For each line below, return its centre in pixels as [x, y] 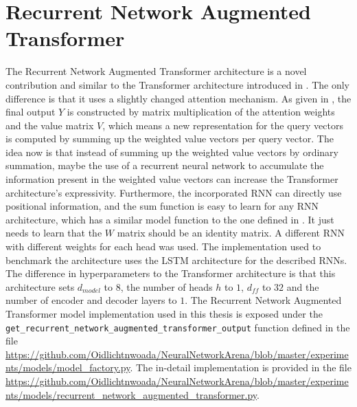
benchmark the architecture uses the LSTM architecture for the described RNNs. [176, 260]
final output [31, 112]
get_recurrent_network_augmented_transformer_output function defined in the [178, 327]
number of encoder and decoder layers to [91, 300]
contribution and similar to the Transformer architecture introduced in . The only [178, 84]
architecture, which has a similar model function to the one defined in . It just [170, 219]
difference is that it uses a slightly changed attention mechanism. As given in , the [178, 98]
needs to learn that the [54, 233]
